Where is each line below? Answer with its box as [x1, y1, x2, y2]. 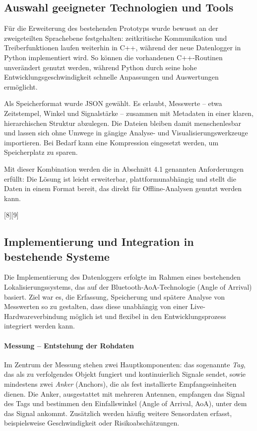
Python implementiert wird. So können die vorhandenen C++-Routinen [4, 52, 223, 62]
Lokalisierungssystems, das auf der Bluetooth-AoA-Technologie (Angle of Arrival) [4, 282, 252, 292]
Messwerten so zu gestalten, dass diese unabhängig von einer [4, 301, 188, 312]
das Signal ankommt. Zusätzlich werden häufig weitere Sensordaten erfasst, [4, 408, 232, 418]
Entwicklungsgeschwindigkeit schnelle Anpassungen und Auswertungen [4, 72, 219, 82]
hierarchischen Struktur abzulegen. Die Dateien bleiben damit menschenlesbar [4, 117, 241, 128]
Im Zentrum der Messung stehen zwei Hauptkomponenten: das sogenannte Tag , [4, 359, 246, 369]
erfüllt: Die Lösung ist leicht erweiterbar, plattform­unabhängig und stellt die [4, 173, 236, 184]
